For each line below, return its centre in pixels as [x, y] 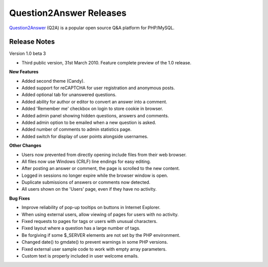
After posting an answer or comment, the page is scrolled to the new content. [101, 168]
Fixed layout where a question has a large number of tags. [81, 228]
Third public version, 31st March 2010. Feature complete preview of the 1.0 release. [106, 62]
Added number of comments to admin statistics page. [76, 129]
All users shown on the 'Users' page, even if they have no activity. [89, 189]
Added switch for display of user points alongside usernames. [85, 136]
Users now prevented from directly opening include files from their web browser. [104, 155]
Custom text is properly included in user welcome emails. [80, 256]
